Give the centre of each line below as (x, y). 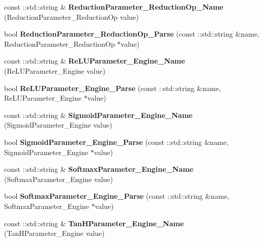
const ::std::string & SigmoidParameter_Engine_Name (98, 115)
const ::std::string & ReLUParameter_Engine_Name (95, 61)
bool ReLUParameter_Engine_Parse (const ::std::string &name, (113, 88)
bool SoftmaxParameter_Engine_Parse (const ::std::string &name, (117, 196)
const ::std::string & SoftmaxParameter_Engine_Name (99, 169)
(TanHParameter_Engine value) (54, 233)
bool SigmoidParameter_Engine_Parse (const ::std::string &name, (116, 142)
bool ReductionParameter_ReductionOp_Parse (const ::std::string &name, (132, 34)
